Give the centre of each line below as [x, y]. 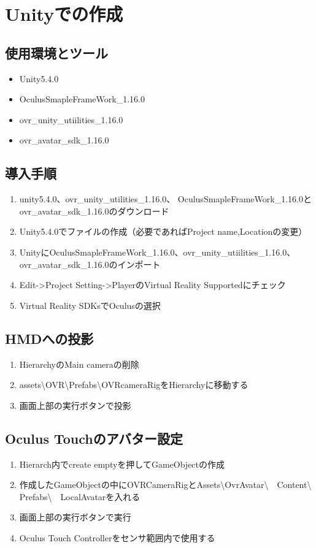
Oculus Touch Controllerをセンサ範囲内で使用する [117, 537]
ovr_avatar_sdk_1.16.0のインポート [90, 264]
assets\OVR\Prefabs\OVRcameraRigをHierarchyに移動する [134, 385]
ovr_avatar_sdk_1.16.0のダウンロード [94, 211]
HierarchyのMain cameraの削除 [79, 364]
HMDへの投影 [49, 338]
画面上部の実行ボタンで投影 [75, 405]
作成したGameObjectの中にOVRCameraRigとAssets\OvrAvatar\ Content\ [165, 485]
